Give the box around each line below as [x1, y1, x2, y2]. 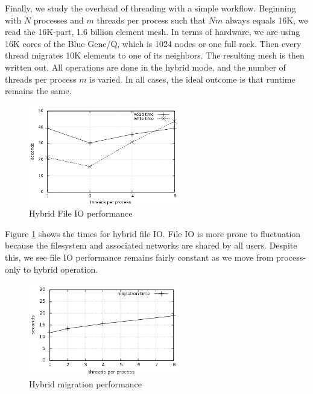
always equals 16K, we [225, 13, 308, 26]
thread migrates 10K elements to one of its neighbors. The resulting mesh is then [5, 49, 305, 62]
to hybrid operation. [23, 262, 98, 275]
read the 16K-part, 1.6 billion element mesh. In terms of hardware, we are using [5, 25, 300, 38]
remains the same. [5, 84, 72, 97]
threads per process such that [96, 13, 206, 26]
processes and [33, 13, 84, 26]
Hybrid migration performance [29, 377, 142, 390]
